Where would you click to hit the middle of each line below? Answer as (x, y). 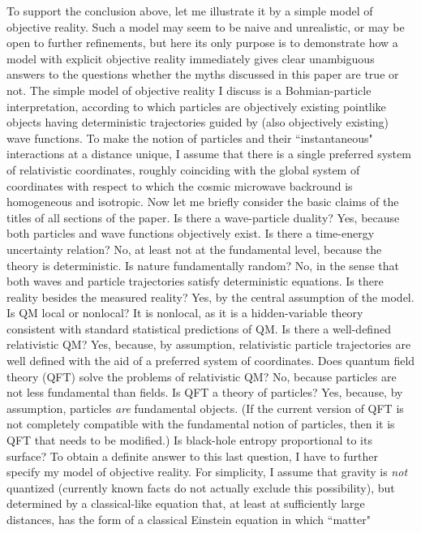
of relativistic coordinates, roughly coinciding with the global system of (183, 169)
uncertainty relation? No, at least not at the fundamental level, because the (194, 249)
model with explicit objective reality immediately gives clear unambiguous (191, 58)
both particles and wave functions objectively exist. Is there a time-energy (191, 233)
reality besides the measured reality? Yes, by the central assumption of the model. (210, 297)
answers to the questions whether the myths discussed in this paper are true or (203, 74)
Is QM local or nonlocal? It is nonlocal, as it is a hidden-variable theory (185, 313)
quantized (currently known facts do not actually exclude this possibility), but (201, 487)
